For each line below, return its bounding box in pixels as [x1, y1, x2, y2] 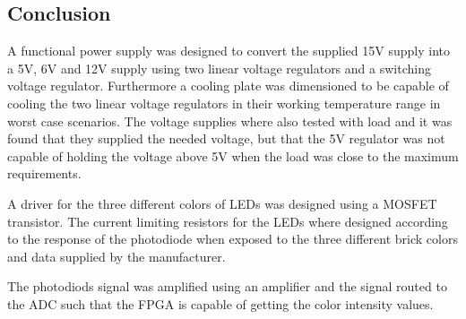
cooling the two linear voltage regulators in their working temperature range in [7, 93, 441, 112]
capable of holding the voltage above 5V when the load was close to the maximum [7, 146, 459, 165]
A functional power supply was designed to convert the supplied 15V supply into [7, 41, 450, 60]
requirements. [7, 164, 82, 183]
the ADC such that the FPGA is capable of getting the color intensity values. [7, 294, 434, 313]
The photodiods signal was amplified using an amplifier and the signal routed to [7, 277, 447, 296]
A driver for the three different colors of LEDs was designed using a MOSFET [7, 194, 437, 212]
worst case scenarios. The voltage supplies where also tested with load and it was [7, 111, 453, 130]
